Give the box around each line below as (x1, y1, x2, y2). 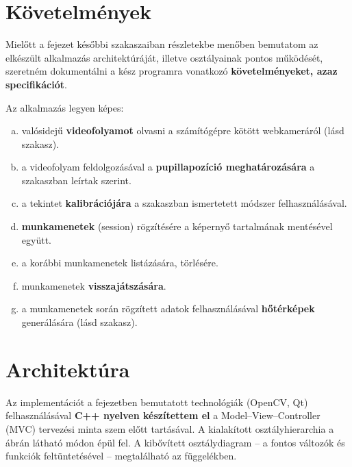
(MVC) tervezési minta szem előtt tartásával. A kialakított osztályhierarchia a (5, 421, 334, 436)
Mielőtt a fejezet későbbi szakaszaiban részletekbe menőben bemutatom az (5, 37, 318, 51)
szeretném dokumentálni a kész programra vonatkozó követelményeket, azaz (5, 64, 338, 78)
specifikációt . (5, 77, 67, 91)
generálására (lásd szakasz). (21, 315, 138, 329)
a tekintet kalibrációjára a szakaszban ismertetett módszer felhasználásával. (21, 196, 347, 210)
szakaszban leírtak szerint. (21, 173, 131, 187)
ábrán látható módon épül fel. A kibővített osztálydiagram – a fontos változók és (5, 435, 345, 449)
